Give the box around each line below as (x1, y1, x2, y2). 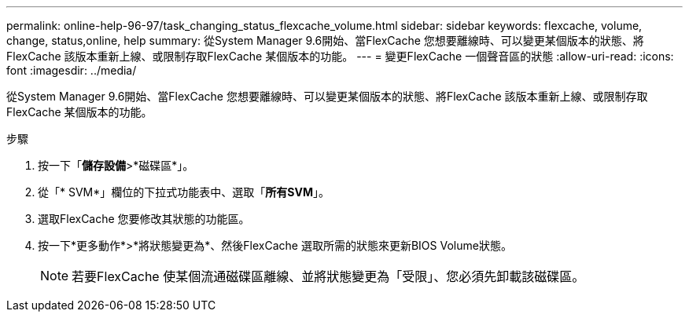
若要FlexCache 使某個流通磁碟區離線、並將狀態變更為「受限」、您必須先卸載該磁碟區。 (72, 269, 585, 284)
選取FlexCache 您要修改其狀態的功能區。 (38, 212, 250, 225)
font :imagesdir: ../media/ (6, 64, 137, 77)
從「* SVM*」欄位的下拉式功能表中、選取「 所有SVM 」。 (38, 185, 330, 199)
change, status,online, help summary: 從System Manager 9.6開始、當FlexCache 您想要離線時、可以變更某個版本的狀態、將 (6, 34, 644, 47)
